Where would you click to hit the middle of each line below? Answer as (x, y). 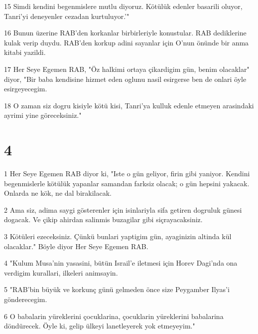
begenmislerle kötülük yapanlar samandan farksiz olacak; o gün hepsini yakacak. (127, 183)
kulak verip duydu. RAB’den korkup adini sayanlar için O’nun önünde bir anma (127, 42)
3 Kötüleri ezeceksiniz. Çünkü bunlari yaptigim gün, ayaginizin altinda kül (118, 236)
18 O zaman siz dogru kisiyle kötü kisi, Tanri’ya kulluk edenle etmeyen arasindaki (129, 105)
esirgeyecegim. (26, 89)
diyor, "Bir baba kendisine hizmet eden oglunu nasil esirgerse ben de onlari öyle (125, 79)
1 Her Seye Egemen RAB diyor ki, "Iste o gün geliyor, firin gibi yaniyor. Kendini (127, 173)
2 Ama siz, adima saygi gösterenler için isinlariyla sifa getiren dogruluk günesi (123, 209)
